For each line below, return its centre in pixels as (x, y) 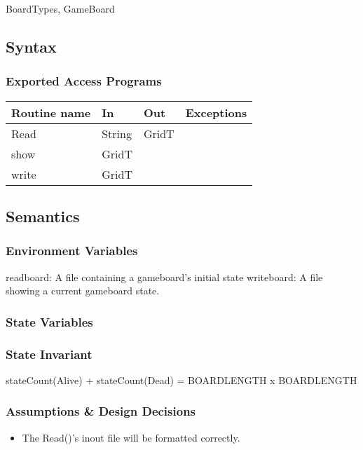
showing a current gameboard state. (83, 291)
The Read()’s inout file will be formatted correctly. (131, 437)
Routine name (51, 112)
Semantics (43, 216)
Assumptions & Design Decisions (101, 411)
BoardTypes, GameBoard (60, 8)
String (117, 133)
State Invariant (49, 354)
